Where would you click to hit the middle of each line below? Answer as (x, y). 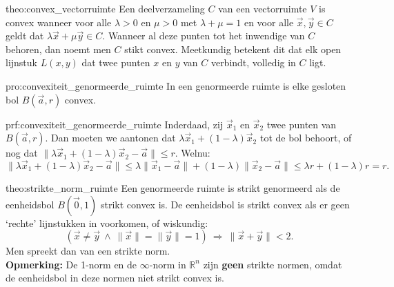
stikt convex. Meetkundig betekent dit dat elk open (233, 49)
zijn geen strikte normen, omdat (273, 264)
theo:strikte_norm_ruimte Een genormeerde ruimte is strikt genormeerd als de (173, 187)
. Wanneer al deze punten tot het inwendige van (204, 36)
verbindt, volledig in (253, 62)
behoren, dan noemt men (58, 49)
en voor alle (269, 22)
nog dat (22, 153)
